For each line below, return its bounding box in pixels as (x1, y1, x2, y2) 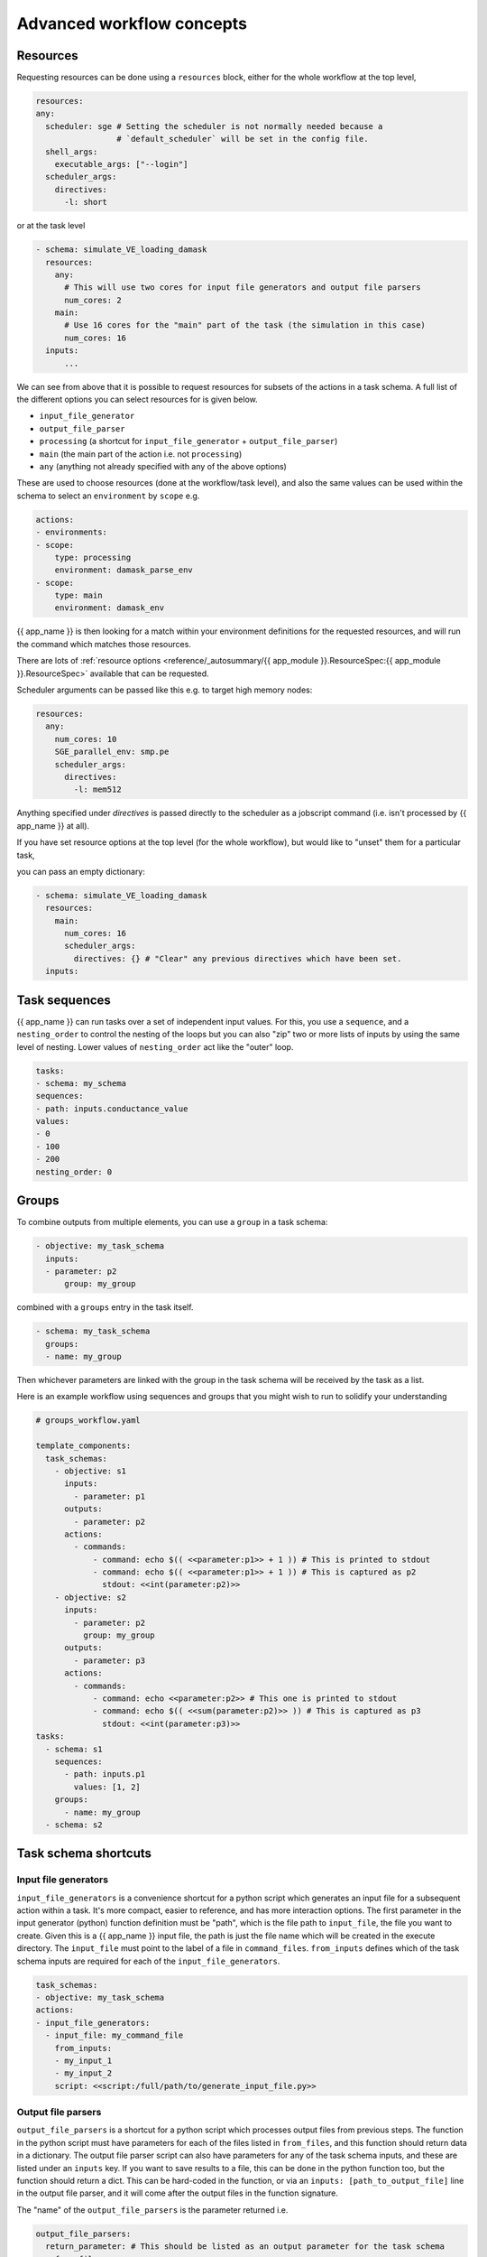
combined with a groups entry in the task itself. (16, 1302, 194, 1313)
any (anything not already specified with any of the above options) (39, 460, 288, 471)
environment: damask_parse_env (54, 565, 193, 575)
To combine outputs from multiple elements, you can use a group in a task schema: (16, 1217, 328, 1228)
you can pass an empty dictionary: (16, 866, 146, 877)
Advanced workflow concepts (16, 14, 248, 33)
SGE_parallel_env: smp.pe (54, 747, 170, 757)
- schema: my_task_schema (35, 1326, 151, 1336)
